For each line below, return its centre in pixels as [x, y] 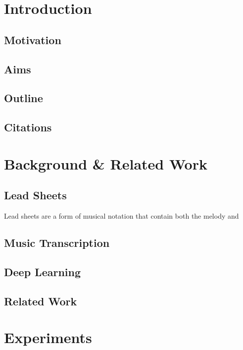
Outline [24, 98]
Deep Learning [43, 271]
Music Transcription [57, 243]
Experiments [48, 337]
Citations [28, 127]
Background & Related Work [106, 163]
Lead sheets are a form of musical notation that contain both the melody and [121, 216]
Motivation [33, 39]
